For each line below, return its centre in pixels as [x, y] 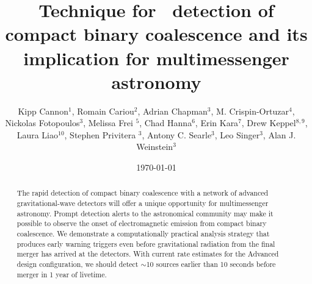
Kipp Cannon [43, 111]
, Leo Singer [237, 134]
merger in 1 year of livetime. [62, 274]
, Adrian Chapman [172, 111]
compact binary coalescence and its [156, 34]
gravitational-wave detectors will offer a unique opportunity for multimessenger [143, 203]
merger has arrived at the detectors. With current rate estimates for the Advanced [148, 254]
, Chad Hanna [166, 123]
